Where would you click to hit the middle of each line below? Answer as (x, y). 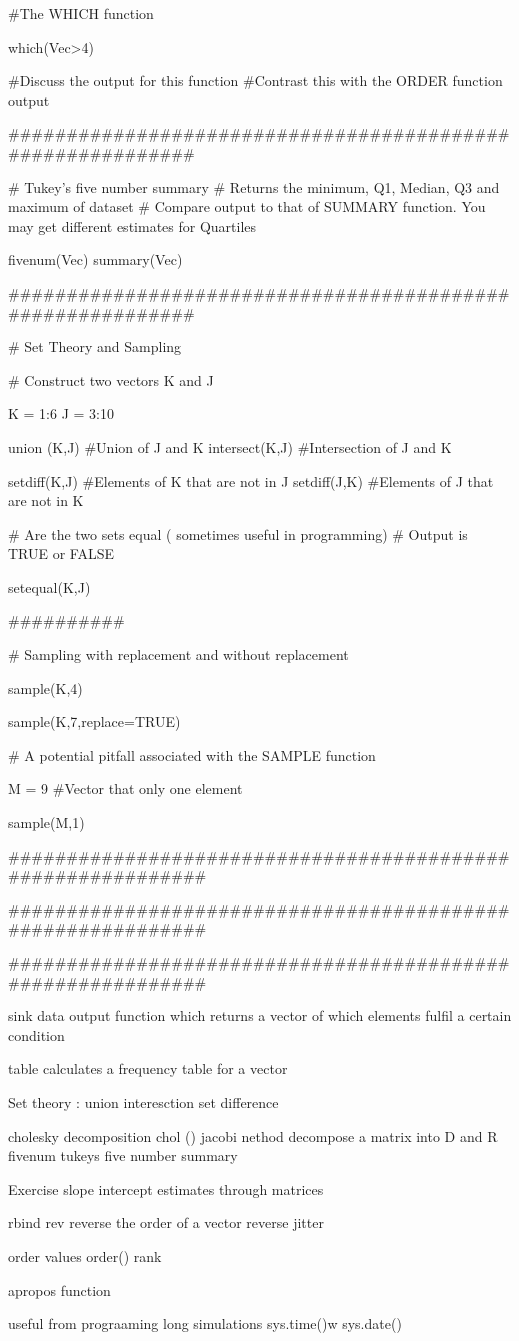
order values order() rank (85, 1255)
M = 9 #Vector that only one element (125, 788)
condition (36, 1034)
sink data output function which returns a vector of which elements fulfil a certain (260, 1015)
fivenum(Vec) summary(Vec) (95, 259)
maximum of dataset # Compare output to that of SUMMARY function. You (247, 206)
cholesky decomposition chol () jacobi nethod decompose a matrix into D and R (253, 1135)
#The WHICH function (81, 13)
